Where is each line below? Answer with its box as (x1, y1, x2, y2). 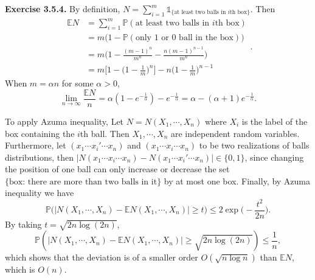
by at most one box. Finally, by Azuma (164, 174, 311, 187)
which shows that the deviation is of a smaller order (5, 251, 198, 264)
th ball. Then (80, 127, 130, 139)
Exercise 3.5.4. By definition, (5, 2, 120, 15)
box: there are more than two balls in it (9, 177, 157, 186)
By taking (5, 217, 42, 230)
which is (5, 263, 35, 276)
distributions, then (5, 150, 74, 163)
